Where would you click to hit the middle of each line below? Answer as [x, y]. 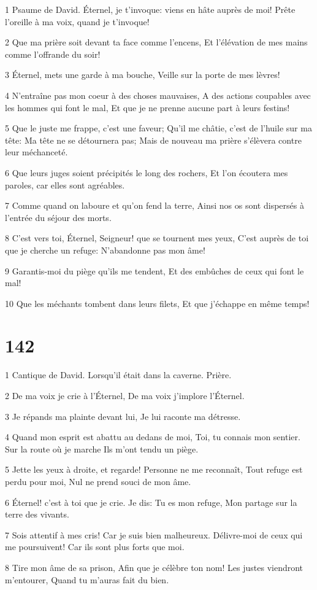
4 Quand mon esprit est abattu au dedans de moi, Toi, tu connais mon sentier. [153, 437]
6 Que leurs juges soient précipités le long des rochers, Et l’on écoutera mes [147, 172]
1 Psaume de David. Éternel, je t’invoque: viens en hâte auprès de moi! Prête [150, 9]
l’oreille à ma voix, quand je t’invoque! [77, 21]
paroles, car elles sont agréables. [65, 184]
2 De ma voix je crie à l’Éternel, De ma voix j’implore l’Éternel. [125, 395]
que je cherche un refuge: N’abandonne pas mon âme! [105, 250]
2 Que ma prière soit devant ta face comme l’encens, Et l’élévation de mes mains [156, 42]
